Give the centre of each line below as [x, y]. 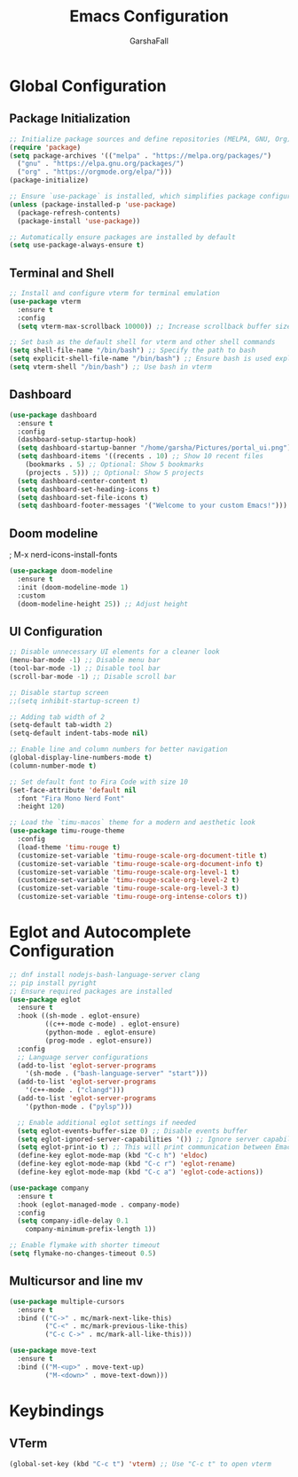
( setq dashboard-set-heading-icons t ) [89, 489]
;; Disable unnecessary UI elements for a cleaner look [114, 652]
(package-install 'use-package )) [79, 221]
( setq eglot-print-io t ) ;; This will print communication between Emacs [156, 1147]
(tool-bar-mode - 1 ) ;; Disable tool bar [85, 668]
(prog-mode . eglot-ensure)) [98, 1040]
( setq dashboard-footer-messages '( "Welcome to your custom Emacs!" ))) [153, 506]
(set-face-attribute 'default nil [73, 790]
